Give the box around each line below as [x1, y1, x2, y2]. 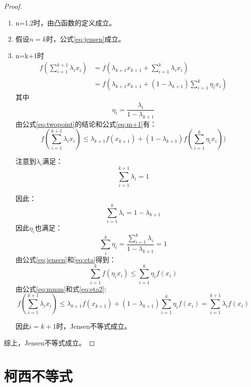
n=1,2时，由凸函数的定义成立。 [15, 17, 116, 27]
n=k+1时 [15, 50, 44, 60]
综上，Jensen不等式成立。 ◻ [4, 337, 95, 347]
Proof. [4, 1, 22, 11]
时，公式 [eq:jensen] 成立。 [46, 34, 125, 44]
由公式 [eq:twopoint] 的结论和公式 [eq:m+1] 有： [15, 118, 157, 129]
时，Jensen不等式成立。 [56, 321, 131, 331]
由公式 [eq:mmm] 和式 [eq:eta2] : [15, 283, 106, 294]
